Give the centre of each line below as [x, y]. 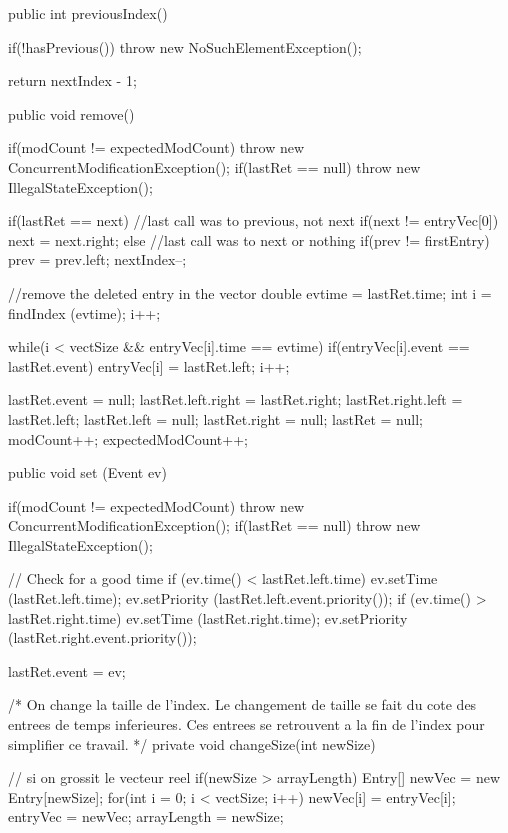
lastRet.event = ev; [67, 670]
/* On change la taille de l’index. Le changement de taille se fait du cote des [242, 704]
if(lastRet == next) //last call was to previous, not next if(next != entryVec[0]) [253, 220]
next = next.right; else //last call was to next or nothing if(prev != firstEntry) [249, 239]
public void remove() [71, 113]
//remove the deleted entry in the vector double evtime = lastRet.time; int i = [250, 292]
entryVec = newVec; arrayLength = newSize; [146, 816]
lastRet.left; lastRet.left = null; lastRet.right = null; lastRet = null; [215, 418]
